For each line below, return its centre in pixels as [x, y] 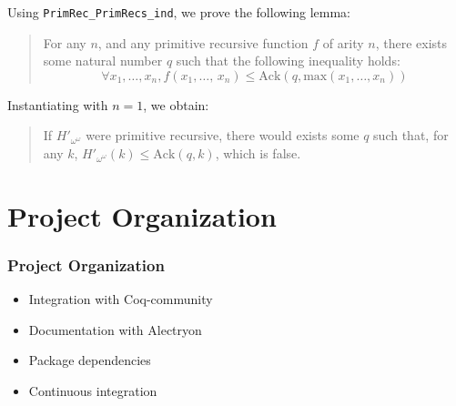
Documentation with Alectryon [115, 329]
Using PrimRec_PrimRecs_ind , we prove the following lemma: [179, 12]
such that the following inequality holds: [288, 61]
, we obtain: [176, 104]
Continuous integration [93, 391]
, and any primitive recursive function [203, 42]
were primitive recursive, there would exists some [223, 135]
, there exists [411, 42]
